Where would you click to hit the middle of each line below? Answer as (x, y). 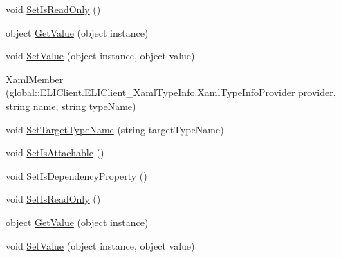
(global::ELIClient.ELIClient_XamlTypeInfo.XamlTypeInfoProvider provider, (171, 92)
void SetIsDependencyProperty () (76, 175)
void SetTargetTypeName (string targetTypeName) (115, 129)
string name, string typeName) (71, 105)
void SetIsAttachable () (55, 153)
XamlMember (35, 79)
